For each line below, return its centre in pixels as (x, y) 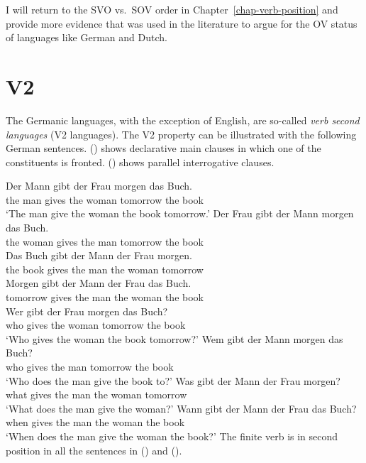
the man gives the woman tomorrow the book (105, 199)
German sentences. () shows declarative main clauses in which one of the (163, 148)
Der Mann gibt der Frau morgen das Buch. (99, 186)
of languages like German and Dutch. (87, 37)
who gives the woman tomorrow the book (96, 325)
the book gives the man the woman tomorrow (105, 269)
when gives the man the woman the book (95, 422)
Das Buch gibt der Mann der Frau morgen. (99, 255)
